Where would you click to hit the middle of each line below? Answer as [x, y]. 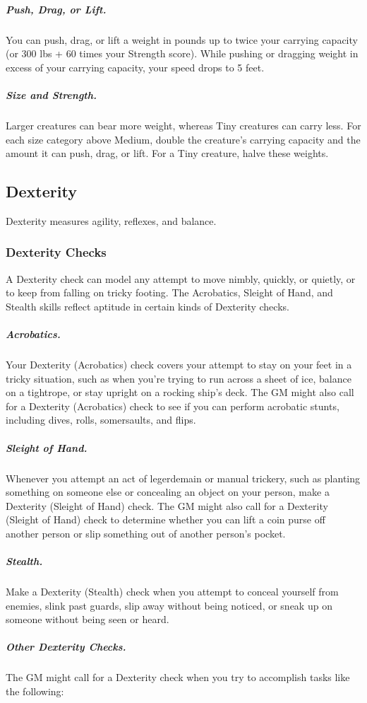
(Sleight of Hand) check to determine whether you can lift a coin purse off [166, 519]
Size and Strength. [51, 94]
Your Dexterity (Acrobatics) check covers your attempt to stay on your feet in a [179, 365]
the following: [35, 691]
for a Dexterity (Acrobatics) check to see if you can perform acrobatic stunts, [173, 406]
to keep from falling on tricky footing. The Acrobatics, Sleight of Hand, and [169, 292]
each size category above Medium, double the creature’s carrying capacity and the [183, 139]
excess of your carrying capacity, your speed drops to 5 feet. [135, 67]
